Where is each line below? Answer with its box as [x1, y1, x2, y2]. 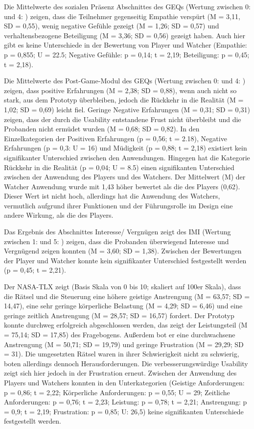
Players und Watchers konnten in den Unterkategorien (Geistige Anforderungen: [4, 377, 245, 387]
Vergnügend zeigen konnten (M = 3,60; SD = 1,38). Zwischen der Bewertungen [4, 246, 242, 256]
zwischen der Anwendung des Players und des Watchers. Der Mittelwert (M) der [4, 172, 246, 182]
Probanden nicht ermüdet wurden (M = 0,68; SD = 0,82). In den [4, 124, 200, 134]
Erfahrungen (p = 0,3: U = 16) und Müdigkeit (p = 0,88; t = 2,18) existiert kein [4, 143, 247, 153]
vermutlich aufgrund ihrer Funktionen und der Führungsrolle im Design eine [4, 200, 233, 210]
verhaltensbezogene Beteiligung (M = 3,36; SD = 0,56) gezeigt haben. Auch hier [4, 30, 245, 40]
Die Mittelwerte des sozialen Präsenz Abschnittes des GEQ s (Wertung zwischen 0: [4, 1, 251, 11]
